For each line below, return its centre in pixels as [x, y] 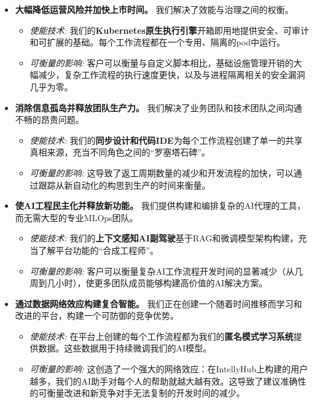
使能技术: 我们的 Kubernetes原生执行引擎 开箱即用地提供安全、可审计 [169, 30]
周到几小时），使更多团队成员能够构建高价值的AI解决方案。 [149, 283]
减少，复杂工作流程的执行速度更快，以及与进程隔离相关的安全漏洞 [172, 75]
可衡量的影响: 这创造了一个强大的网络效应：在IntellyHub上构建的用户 [169, 369]
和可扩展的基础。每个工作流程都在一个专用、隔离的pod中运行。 [157, 42]
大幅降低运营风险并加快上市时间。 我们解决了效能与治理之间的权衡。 [154, 9]
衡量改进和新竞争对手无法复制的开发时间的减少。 [146, 393]
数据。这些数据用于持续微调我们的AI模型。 [125, 348]
